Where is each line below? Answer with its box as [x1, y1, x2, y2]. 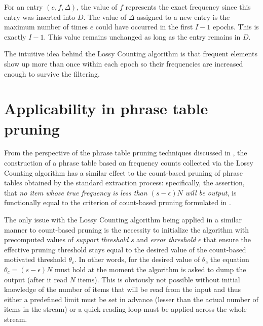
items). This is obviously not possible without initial [78, 274, 240, 284]
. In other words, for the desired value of [74, 254, 200, 265]
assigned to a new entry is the [137, 11, 230, 22]
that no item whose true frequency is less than [4, 187, 147, 198]
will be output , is [185, 187, 237, 198]
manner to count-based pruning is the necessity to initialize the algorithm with [4, 224, 249, 235]
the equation [210, 254, 249, 265]
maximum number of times [4, 21, 88, 32]
